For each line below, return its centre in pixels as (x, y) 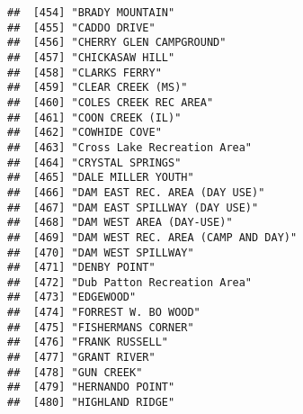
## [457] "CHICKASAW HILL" (91, 57)
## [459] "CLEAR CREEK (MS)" (98, 88)
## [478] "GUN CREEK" (75, 372)
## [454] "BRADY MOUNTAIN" (91, 13)
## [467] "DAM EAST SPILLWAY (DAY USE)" (133, 207)
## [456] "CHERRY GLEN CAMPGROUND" (117, 43)
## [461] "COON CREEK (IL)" (94, 117)
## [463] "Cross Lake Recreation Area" (130, 147)
